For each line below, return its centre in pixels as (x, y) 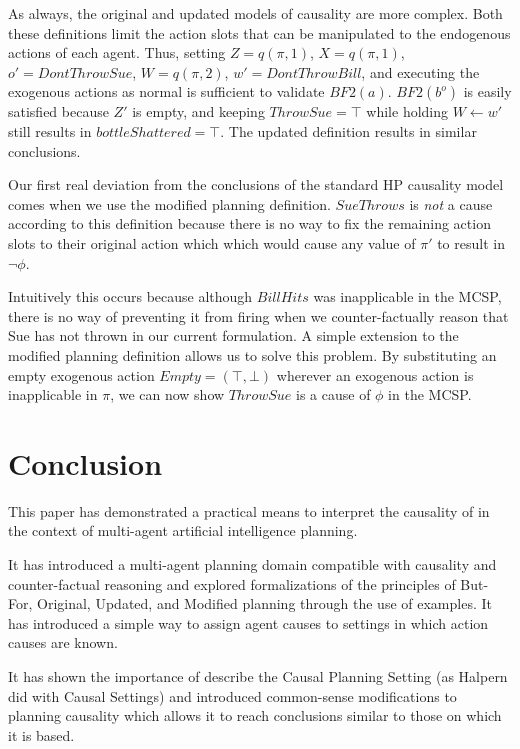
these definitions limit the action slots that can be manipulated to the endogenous (259, 32)
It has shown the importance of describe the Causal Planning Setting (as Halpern (258, 675)
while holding (407, 111)
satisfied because (58, 111)
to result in (471, 242)
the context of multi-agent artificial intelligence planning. (183, 530)
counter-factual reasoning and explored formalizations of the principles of (232, 583)
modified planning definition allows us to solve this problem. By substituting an (252, 354)
